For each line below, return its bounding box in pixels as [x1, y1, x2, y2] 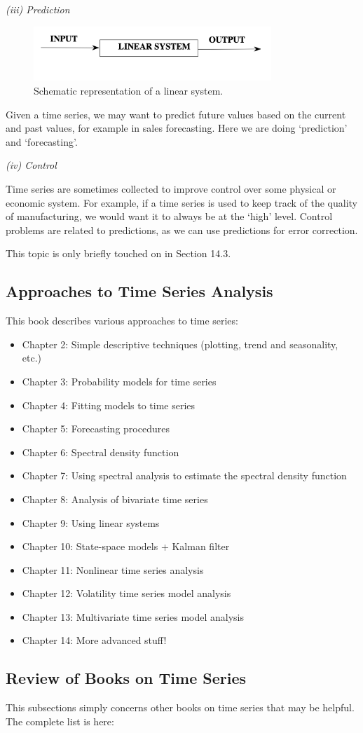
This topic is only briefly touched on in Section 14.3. [6, 246, 231, 261]
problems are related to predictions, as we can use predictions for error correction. [6, 222, 358, 237]
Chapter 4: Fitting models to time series [22, 397, 196, 412]
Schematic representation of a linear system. [34, 83, 224, 98]
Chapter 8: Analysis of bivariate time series [22, 491, 208, 506]
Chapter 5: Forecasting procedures [22, 421, 170, 436]
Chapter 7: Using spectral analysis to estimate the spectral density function [22, 468, 347, 483]
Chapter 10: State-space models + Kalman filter [22, 539, 230, 554]
